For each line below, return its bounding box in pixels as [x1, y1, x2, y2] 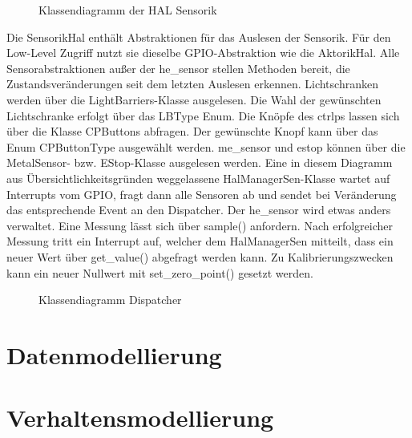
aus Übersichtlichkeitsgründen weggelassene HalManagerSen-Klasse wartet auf [6, 169, 390, 186]
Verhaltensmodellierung [6, 401, 274, 434]
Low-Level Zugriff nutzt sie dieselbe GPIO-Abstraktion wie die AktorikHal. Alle [6, 44, 400, 61]
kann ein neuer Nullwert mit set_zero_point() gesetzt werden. [6, 264, 313, 281]
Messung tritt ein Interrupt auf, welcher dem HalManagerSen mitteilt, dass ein [6, 233, 394, 249]
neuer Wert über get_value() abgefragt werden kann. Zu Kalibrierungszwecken [6, 248, 394, 265]
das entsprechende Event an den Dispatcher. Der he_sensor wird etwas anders [6, 201, 391, 218]
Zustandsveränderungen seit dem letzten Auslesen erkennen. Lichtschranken [6, 75, 378, 92]
